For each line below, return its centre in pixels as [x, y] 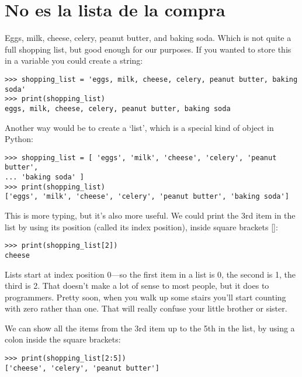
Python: [19, 139]
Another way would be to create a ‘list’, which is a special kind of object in [139, 127]
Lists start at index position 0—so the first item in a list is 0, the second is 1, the [150, 274]
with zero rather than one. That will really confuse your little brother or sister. [146, 308]
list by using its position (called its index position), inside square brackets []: [141, 226]
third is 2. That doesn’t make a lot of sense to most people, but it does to [137, 286]
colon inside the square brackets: [63, 339]
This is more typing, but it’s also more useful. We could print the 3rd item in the [150, 215]
